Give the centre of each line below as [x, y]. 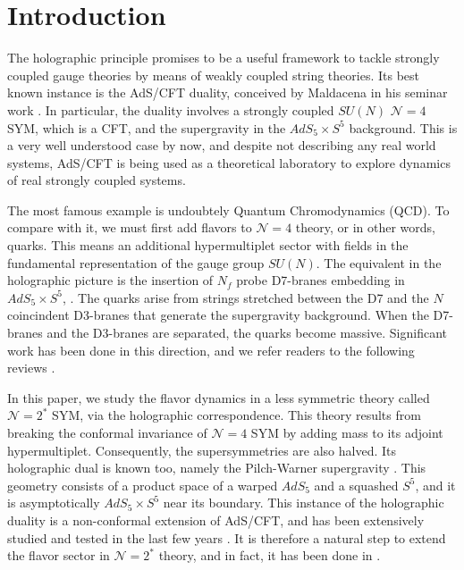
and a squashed [356, 485]
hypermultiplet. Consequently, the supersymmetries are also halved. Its [202, 450]
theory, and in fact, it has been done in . [270, 555]
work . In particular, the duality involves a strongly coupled [171, 109]
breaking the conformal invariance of [107, 432]
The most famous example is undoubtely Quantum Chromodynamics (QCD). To [228, 210]
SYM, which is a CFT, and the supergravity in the [147, 127]
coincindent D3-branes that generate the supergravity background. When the [218, 315]
